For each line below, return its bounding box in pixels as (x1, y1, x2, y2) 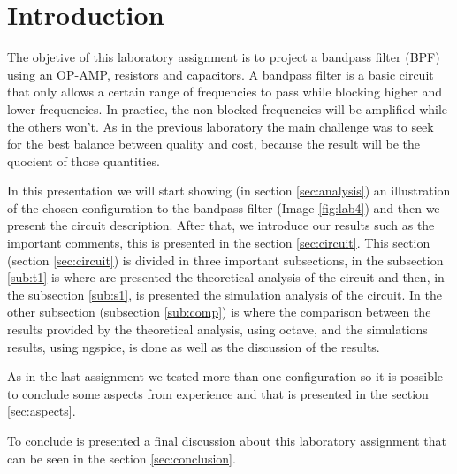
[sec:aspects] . (7, 401, 76, 420)
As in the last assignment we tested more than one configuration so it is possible (7, 367, 444, 386)
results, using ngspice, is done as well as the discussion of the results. (7, 337, 380, 355)
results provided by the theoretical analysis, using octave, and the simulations (7, 320, 428, 339)
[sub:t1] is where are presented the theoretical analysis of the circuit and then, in (7, 268, 445, 287)
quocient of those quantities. (7, 151, 160, 170)
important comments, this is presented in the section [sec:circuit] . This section (7, 233, 430, 252)
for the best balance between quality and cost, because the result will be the (7, 134, 421, 153)
